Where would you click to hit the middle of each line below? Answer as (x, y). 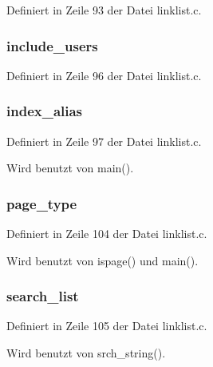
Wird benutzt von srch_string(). (86, 353)
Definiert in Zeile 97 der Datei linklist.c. (104, 141)
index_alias (45, 111)
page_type (42, 203)
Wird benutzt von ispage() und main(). (103, 260)
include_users (52, 45)
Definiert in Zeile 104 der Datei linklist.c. (107, 234)
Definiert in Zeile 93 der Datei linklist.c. (104, 10)
